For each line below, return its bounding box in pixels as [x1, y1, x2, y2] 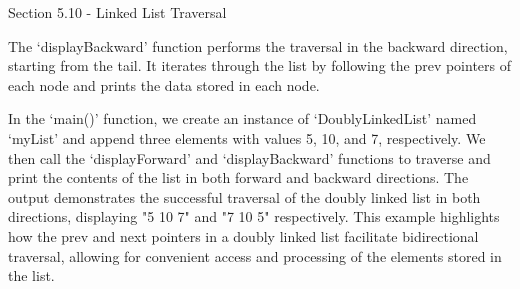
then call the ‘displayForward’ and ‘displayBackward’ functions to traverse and [8, 147, 491, 168]
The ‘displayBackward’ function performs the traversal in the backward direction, [8, 35, 508, 56]
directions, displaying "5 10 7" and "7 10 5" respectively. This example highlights [8, 206, 500, 227]
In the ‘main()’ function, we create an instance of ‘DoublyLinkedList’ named [8, 108, 477, 129]
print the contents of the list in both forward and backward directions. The [8, 167, 469, 188]
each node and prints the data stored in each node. [8, 74, 320, 95]
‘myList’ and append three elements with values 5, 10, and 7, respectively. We [8, 127, 486, 148]
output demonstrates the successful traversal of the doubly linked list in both [8, 186, 481, 207]
